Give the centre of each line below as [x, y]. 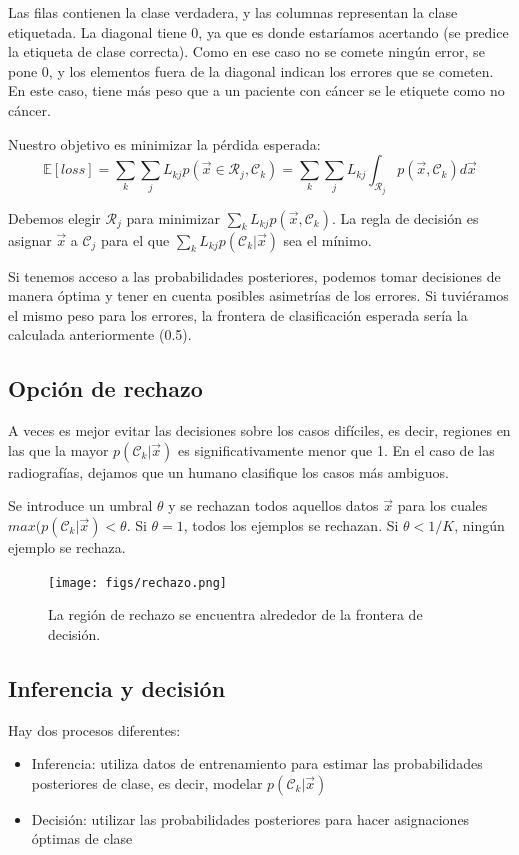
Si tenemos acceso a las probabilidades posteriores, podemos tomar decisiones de [254, 275]
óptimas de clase [82, 838]
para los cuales [442, 505]
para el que [135, 239]
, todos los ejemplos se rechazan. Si [291, 524]
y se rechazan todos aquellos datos [273, 505]
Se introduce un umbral [80, 505]
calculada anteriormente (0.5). [100, 334]
